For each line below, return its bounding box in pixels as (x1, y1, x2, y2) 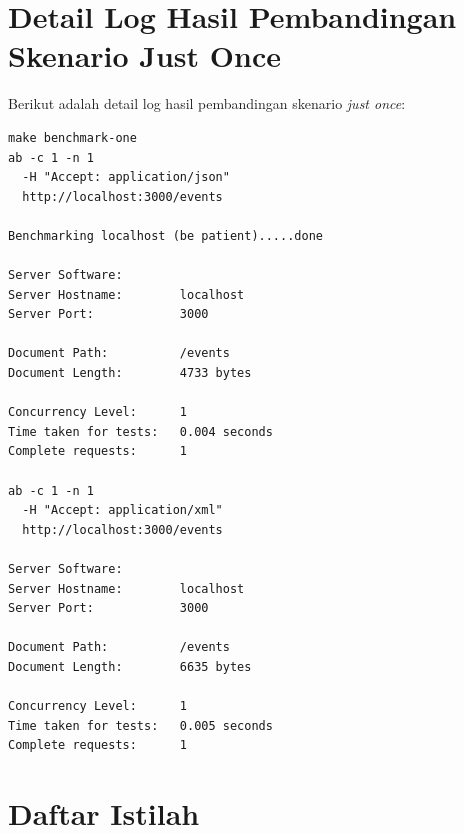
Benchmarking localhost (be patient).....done (8, 228, 323, 243)
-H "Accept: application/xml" (22, 503, 223, 518)
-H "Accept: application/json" (22, 170, 230, 185)
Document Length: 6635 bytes (8, 659, 252, 674)
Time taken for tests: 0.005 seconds (8, 718, 273, 733)
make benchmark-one (8, 130, 137, 145)
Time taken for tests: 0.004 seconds (8, 424, 273, 439)
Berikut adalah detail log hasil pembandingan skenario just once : (8, 93, 406, 114)
